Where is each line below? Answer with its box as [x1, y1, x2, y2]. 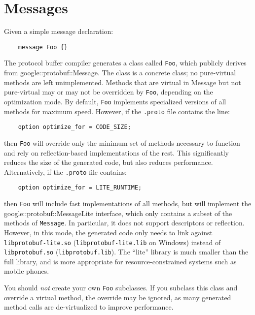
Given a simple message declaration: [4, 26, 113, 36]
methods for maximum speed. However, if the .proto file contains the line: [4, 106, 230, 116]
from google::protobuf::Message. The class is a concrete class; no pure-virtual [4, 67, 236, 78]
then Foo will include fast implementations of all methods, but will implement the [4, 198, 252, 208]
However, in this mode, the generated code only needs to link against [4, 227, 213, 237]
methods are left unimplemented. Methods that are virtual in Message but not [4, 77, 241, 87]
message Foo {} [18, 43, 68, 51]
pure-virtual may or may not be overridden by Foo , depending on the [4, 87, 213, 97]
